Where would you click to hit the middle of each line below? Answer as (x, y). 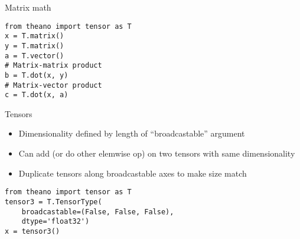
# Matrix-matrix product (53, 66)
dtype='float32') (56, 222)
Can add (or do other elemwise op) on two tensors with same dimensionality (157, 153)
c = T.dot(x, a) (37, 95)
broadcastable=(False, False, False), (98, 212)
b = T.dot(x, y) (37, 75)
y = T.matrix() (35, 46)
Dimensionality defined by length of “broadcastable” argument (132, 133)
